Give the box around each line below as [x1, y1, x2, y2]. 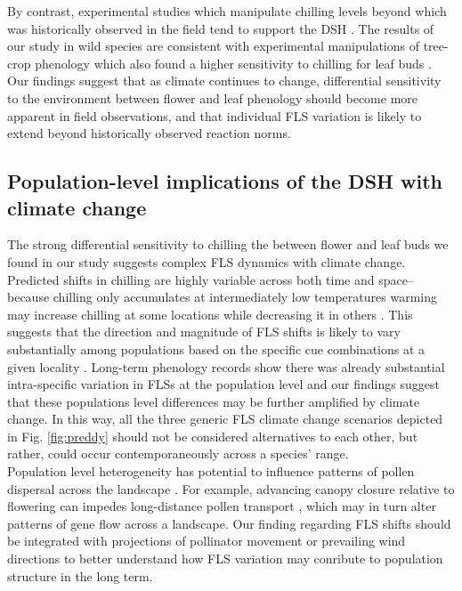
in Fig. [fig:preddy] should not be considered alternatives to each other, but [7, 426, 418, 445]
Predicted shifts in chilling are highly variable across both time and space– [7, 270, 414, 288]
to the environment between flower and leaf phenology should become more [7, 88, 418, 107]
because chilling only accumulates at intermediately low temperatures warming [7, 287, 437, 306]
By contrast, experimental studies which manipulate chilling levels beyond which [7, 2, 447, 20]
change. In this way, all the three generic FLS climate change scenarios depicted [7, 409, 443, 428]
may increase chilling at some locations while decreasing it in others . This [7, 304, 413, 323]
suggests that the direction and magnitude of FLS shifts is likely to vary [7, 322, 401, 341]
